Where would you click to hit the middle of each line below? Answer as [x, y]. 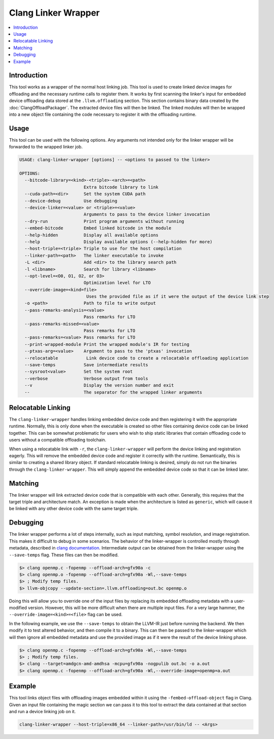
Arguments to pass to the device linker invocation [147, 214]
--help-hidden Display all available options [92, 235]
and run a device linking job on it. [42, 712]
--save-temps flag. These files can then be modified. [64, 555]
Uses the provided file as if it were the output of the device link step [178, 296]
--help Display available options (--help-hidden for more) [118, 242]
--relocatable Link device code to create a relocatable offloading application [137, 358]
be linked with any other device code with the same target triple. [74, 508]
